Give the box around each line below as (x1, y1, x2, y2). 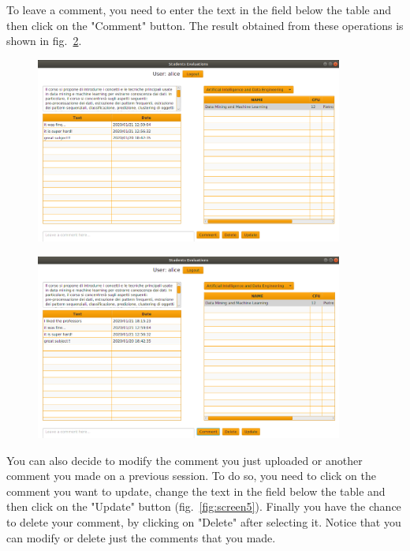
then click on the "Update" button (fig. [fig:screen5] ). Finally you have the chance (6, 498, 401, 515)
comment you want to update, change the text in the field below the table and (6, 482, 386, 499)
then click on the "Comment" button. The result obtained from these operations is (6, 17, 404, 33)
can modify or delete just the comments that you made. (6, 529, 276, 545)
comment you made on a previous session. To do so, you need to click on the (6, 467, 376, 484)
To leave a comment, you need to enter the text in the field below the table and (6, 2, 392, 17)
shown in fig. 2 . (6, 32, 82, 49)
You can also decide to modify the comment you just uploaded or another (6, 452, 363, 468)
